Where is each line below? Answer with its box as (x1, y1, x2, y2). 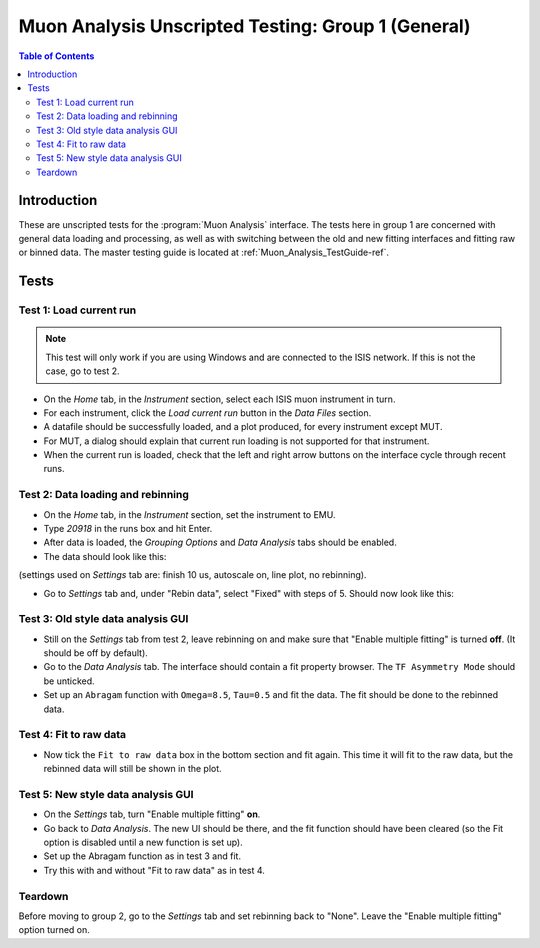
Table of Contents (18, 50, 95, 62)
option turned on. (18, 924, 90, 936)
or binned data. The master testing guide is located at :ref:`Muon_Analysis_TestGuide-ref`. (18, 246, 390, 259)
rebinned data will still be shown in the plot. (43, 763, 222, 775)
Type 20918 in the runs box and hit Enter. (43, 522, 213, 534)
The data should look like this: (43, 550, 167, 562)
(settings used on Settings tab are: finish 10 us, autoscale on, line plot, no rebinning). (18, 569, 367, 581)
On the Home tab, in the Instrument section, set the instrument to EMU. (43, 508, 336, 520)
